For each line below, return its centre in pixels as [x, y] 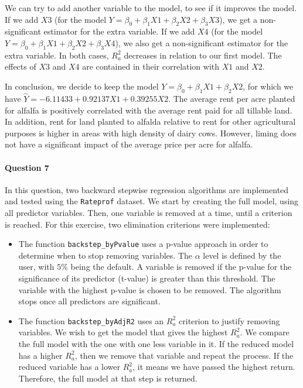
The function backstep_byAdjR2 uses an [91, 320]
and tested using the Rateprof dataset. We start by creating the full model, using [152, 201]
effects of [21, 66]
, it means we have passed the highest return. [214, 367]
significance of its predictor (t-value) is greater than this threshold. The [147, 278]
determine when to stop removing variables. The [105, 255]
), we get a [239, 19]
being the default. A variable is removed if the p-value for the [181, 267]
